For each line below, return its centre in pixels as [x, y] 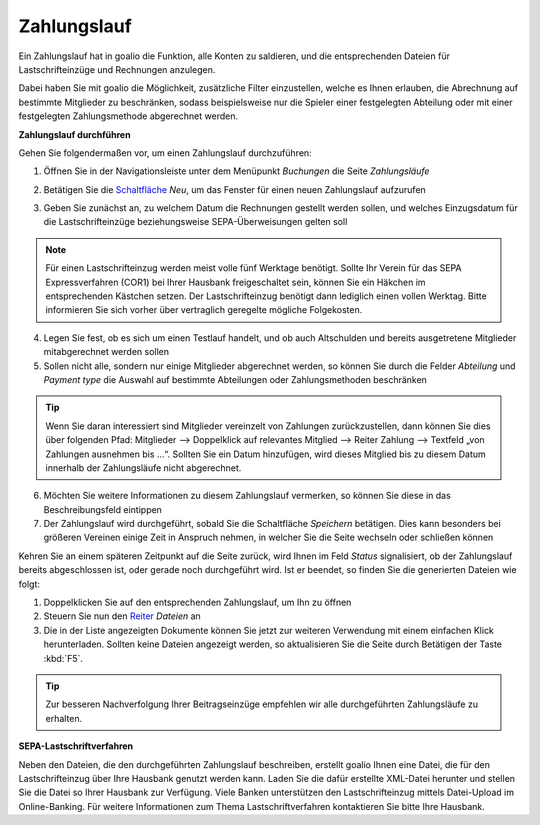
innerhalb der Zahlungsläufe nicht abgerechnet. [143, 467]
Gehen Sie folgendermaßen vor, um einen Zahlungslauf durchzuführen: [165, 152]
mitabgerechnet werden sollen [106, 352]
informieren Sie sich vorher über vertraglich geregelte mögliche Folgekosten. [204, 310]
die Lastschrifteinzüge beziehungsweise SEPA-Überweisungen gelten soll [195, 222]
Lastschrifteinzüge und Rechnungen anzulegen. [117, 69]
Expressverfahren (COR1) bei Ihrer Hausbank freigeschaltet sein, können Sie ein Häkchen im [235, 282]
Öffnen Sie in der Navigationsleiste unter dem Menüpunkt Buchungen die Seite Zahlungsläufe [236, 171]
